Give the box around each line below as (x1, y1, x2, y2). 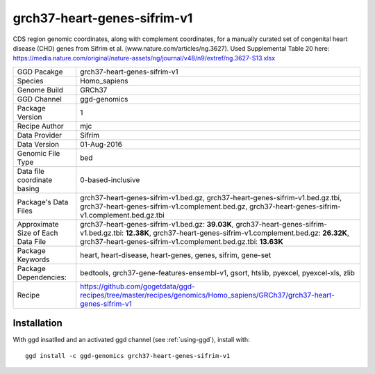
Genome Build (17, 85, 64, 95)
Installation (12, 317, 62, 330)
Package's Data (17, 197, 69, 206)
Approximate (17, 219, 59, 229)
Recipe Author (17, 121, 64, 131)
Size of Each (17, 228, 58, 238)
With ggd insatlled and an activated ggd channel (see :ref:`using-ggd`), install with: (12, 336, 250, 344)
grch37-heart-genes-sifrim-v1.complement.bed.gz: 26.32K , (153, 228, 350, 238)
